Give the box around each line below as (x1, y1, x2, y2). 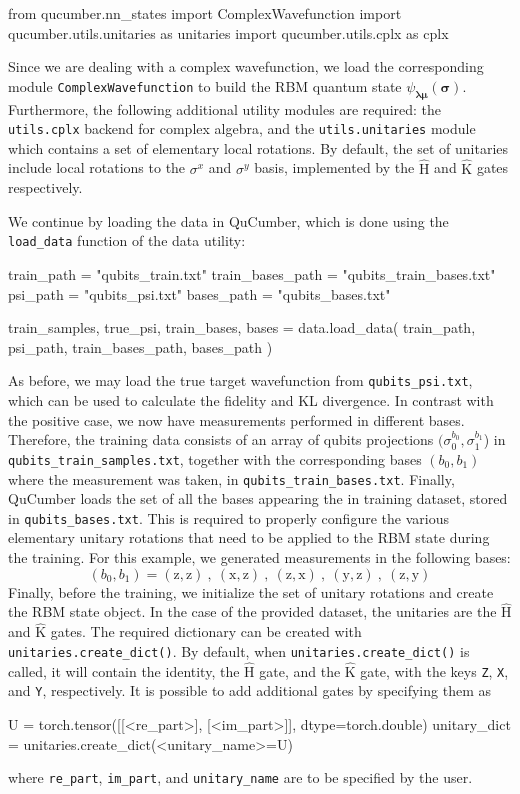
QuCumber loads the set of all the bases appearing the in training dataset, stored (8, 488, 508, 509)
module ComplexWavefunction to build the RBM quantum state (8, 75, 402, 96)
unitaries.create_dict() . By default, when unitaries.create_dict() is (8, 640, 470, 661)
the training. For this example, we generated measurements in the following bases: (8, 547, 511, 568)
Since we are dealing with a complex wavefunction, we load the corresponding (8, 56, 484, 77)
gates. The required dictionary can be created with (50, 621, 362, 642)
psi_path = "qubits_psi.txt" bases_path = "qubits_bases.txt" (8, 283, 391, 304)
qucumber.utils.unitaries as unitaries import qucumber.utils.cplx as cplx (8, 22, 449, 43)
